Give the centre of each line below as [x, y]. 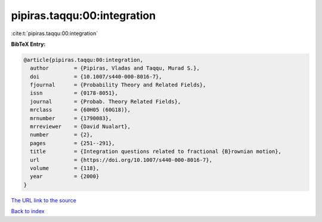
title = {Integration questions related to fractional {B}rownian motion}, [156, 151]
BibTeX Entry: [28, 44]
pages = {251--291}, [73, 143]
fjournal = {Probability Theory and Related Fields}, [118, 85]
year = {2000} [65, 176]
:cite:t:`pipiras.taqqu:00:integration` [55, 33]
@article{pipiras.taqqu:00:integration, [83, 60]
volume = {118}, [65, 168]
